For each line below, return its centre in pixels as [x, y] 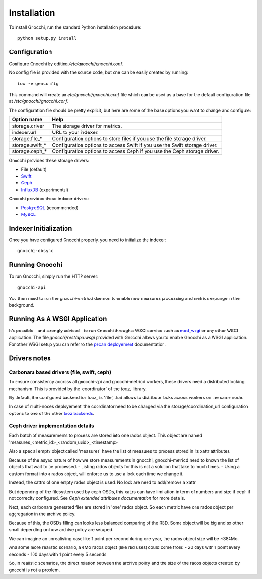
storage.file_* [27, 139]
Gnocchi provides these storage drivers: [49, 161]
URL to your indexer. [75, 132]
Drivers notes [30, 358]
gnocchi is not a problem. [34, 570]
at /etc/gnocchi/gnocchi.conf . [39, 101]
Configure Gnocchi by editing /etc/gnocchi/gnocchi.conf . [66, 64]
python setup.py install [47, 38]
